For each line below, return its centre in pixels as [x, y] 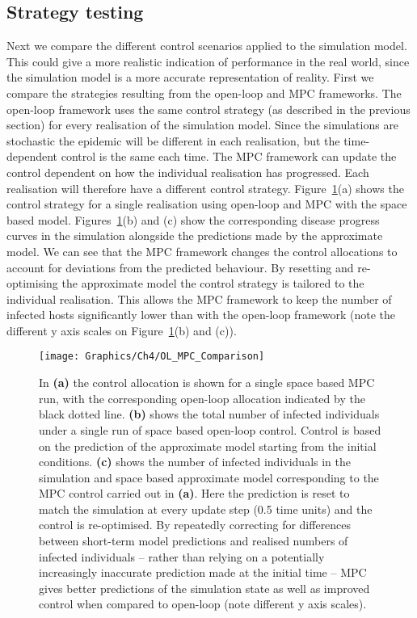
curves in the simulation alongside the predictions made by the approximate [195, 235]
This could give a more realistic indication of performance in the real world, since [208, 61]
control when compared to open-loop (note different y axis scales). [203, 604]
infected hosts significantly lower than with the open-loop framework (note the [201, 315]
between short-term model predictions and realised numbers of [194, 541]
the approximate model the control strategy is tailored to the [213, 283]
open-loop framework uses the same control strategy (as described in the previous [208, 109]
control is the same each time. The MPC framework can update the [229, 156]
